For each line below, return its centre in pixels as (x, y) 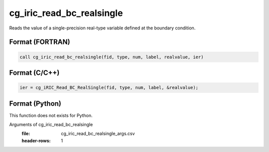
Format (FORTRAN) (40, 42)
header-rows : (36, 141)
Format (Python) (35, 103)
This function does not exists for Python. (51, 115)
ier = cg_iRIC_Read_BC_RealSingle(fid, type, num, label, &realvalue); (109, 88)
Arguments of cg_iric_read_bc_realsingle (51, 125)
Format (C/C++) (34, 73)
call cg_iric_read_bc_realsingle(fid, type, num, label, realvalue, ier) (112, 57)
